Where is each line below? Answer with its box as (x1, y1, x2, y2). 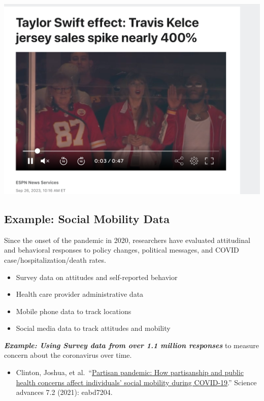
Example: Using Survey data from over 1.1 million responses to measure (4, 340, 259, 350)
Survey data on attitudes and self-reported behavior (16, 271, 178, 282)
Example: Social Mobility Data (4, 210, 170, 226)
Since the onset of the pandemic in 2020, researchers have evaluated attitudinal (4, 234, 250, 245)
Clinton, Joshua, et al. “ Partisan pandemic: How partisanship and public (16, 367, 244, 378)
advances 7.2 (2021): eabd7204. (16, 387, 113, 397)
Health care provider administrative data (16, 289, 144, 299)
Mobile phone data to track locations (16, 305, 131, 316)
